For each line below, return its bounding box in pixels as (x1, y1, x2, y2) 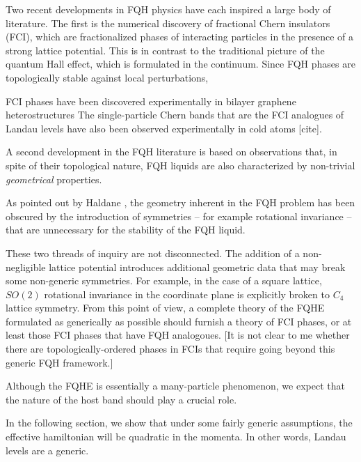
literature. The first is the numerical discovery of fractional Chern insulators (6, 15, 330, 30)
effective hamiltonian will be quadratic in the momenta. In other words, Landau (6, 429, 346, 444)
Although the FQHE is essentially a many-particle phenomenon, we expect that (6, 378, 345, 393)
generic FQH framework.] (6, 355, 113, 369)
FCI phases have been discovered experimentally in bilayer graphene (6, 93, 296, 108)
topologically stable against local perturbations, (6, 70, 209, 84)
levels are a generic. (6, 442, 89, 457)
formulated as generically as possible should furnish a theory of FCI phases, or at (6, 314, 352, 328)
